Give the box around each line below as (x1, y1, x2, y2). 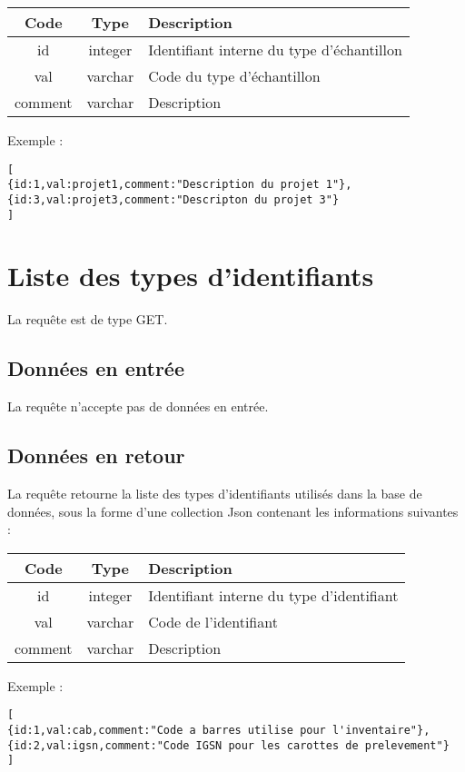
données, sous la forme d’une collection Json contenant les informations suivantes (7, 501, 459, 520)
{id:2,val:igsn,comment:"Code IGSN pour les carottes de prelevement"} (7, 738, 450, 752)
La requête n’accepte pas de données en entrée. (7, 397, 269, 416)
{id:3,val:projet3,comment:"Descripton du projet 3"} (7, 193, 340, 206)
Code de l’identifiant (148, 610, 278, 632)
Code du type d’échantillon (148, 65, 321, 86)
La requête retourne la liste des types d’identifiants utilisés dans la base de (7, 483, 422, 502)
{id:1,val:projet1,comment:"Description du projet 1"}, (7, 178, 352, 192)
